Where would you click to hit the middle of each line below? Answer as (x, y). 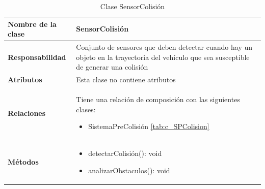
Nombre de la (32, 24)
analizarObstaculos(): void (129, 170)
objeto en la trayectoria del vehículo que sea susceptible (163, 57)
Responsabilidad (37, 57)
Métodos (23, 161)
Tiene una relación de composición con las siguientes (158, 99)
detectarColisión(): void (125, 153)
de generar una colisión (112, 67)
